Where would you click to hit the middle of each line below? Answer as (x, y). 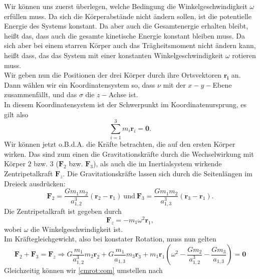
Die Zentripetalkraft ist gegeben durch (63, 211)
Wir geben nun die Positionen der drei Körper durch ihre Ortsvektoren (113, 75)
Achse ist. (123, 94)
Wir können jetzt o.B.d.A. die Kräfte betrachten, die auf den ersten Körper (120, 144)
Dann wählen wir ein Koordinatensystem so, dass (80, 84)
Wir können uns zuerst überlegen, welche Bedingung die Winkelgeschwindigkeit (126, 6)
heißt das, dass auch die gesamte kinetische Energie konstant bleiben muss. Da (124, 35)
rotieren (244, 55)
